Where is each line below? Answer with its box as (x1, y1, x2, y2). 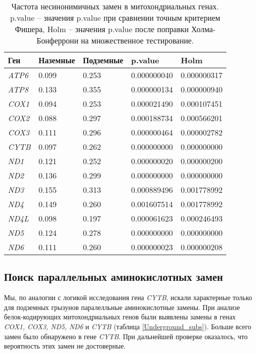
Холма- (191, 23, 215, 35)
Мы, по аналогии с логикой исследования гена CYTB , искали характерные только (4, 292, 253, 303)
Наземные (39, 54, 75, 66)
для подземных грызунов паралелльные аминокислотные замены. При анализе (4, 302, 240, 312)
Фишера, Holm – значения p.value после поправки (15, 23, 189, 35)
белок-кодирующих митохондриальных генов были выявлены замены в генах (4, 311, 236, 322)
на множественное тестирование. (81, 35, 194, 46)
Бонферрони (37, 35, 79, 46)
